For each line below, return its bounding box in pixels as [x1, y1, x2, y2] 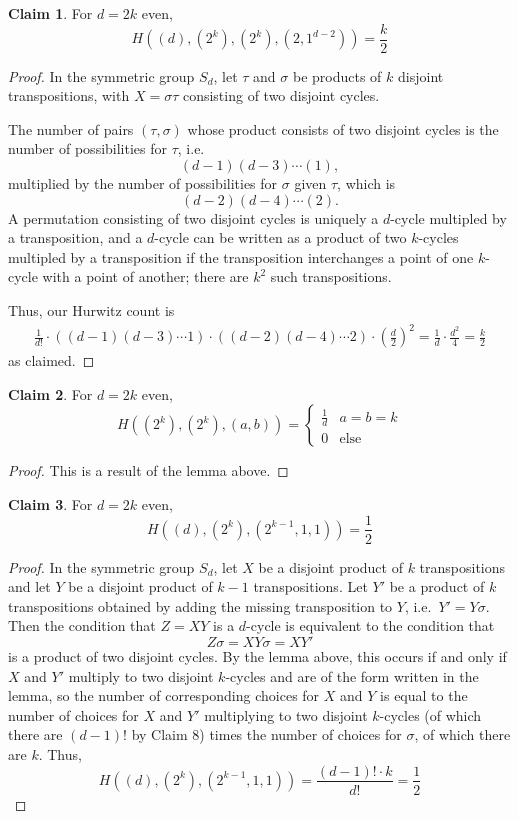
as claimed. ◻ [8, 350, 95, 371]
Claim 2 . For [8, 383, 93, 404]
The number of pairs [8, 118, 134, 139]
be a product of [389, 576, 485, 597]
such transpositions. [270, 266, 392, 287]
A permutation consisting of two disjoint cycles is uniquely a [8, 207, 379, 228]
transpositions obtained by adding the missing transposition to [8, 595, 393, 616]
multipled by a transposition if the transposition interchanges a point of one [8, 246, 474, 267]
